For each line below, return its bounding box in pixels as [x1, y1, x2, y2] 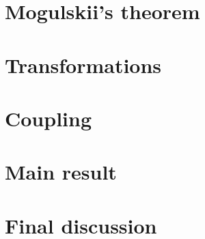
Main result [5, 158, 117, 186]
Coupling [5, 104, 92, 132]
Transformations [5, 51, 162, 79]
